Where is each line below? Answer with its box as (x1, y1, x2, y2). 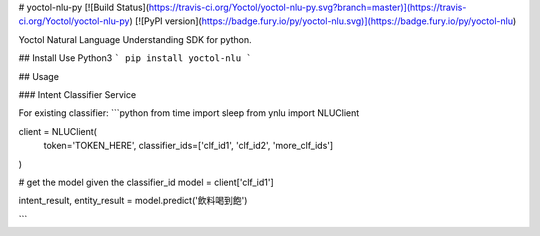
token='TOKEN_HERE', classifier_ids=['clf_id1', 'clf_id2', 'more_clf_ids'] (43, 140, 334, 152)
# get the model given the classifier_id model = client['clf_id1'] (18, 176, 274, 188)
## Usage (18, 70, 60, 82)
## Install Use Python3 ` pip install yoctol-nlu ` (18, 52, 252, 64)
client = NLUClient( (18, 125, 97, 137)
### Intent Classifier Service (18, 88, 137, 100)
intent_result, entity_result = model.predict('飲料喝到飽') (18, 195, 248, 207)
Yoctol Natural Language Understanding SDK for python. (18, 33, 252, 45)
